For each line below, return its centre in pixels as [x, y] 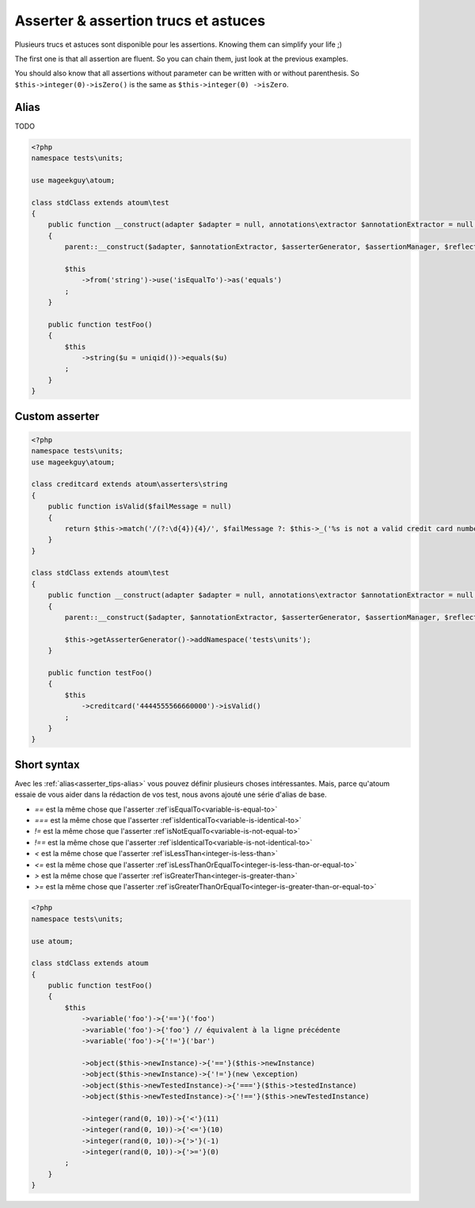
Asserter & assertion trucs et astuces [140, 21]
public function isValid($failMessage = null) [140, 507]
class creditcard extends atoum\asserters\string [129, 484]
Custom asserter [57, 416]
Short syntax [47, 765]
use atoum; [52, 941]
